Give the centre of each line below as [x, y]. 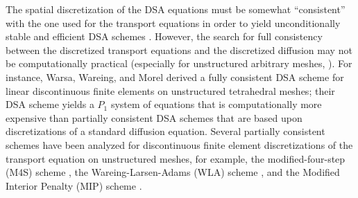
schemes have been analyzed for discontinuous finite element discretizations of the [179, 144]
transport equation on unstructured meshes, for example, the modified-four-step [176, 158]
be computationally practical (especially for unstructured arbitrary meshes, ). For [179, 63]
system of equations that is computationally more [216, 104]
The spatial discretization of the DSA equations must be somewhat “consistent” [176, 9]
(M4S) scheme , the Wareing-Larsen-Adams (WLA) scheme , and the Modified [173, 172]
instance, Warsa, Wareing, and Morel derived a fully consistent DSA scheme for [175, 76]
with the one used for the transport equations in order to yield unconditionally [173, 22]
